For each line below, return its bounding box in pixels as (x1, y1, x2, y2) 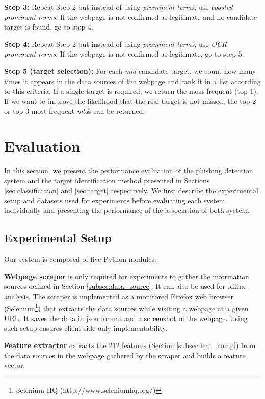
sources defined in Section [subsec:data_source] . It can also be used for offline (4, 281, 247, 291)
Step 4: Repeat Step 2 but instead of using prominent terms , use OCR (4, 38, 227, 49)
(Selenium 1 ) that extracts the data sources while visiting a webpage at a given (4, 301, 249, 313)
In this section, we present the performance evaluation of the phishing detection (4, 165, 253, 176)
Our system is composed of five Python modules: (4, 254, 156, 264)
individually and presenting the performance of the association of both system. (4, 205, 250, 216)
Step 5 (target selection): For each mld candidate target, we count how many (4, 65, 256, 76)
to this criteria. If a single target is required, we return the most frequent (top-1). (4, 86, 258, 96)
